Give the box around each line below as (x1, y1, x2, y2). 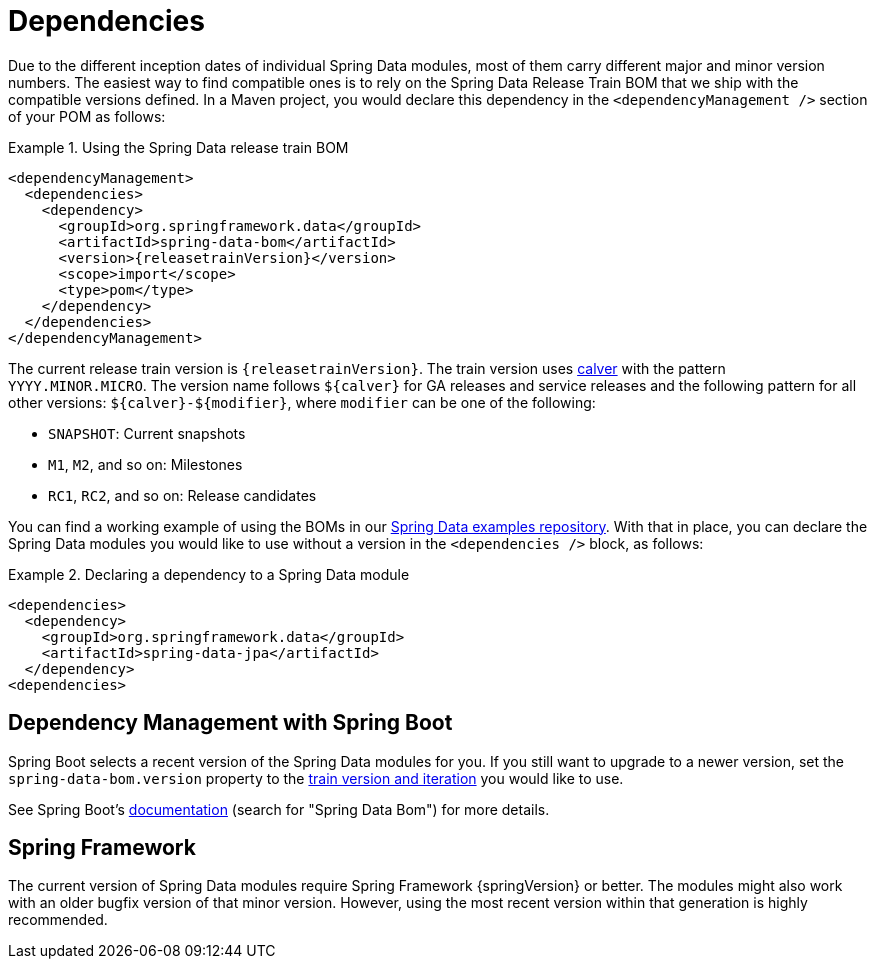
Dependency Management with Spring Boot (8, 710, 453, 736)
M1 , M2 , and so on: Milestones (48, 455, 243, 473)
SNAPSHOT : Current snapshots (48, 424, 246, 442)
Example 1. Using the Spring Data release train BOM (8, 138, 349, 156)
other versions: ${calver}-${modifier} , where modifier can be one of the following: (8, 393, 596, 411)
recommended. (8, 911, 108, 929)
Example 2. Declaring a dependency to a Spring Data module (8, 565, 410, 583)
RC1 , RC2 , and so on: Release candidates (48, 486, 317, 504)
